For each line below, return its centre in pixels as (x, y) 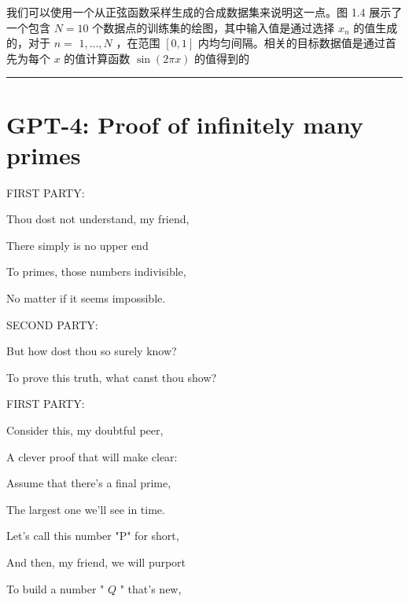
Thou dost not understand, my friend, (98, 219)
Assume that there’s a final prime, (89, 483)
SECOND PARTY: (52, 324)
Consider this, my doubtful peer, (85, 430)
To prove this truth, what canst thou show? (112, 377)
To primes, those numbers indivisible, (96, 272)
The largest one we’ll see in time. (86, 509)
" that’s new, (151, 588)
